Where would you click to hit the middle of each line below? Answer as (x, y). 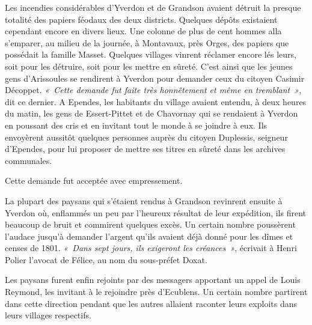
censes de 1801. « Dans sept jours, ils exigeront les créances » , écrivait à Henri (151, 248)
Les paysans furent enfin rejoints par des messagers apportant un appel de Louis (153, 280)
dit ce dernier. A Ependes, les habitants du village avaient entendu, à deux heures (156, 101)
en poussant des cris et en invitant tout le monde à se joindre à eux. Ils (136, 125)
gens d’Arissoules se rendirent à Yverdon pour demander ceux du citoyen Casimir (155, 78)
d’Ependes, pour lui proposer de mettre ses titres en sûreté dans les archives (145, 149)
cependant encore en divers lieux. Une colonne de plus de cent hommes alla (143, 31)
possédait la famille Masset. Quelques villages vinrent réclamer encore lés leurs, (151, 54)
